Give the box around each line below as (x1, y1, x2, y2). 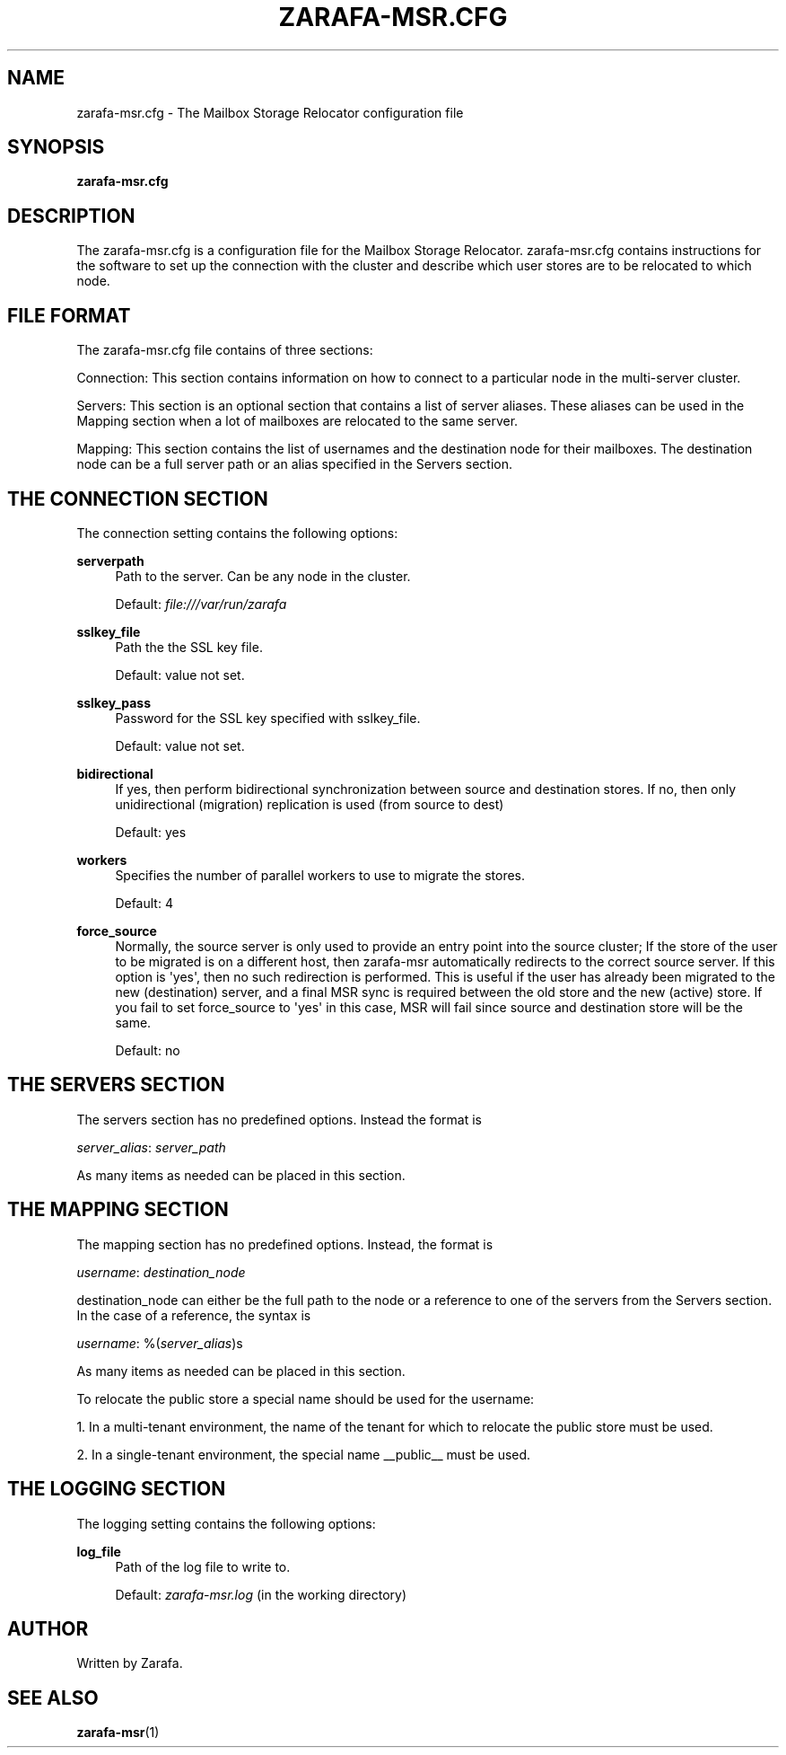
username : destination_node (76, 1264, 246, 1280)
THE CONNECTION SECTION (7, 487, 268, 510)
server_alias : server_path (76, 1139, 226, 1155)
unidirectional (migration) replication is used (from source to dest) (115, 796, 504, 812)
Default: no (115, 1042, 180, 1058)
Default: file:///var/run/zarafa (115, 595, 287, 612)
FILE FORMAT (7, 304, 131, 327)
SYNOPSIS (7, 136, 105, 159)
